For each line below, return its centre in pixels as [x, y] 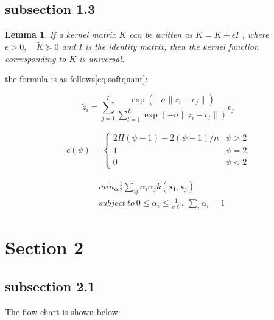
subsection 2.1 [50, 286]
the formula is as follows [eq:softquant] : [76, 79]
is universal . [102, 58]
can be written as [161, 34]
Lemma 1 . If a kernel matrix [61, 34]
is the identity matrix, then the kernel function [172, 47]
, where [255, 34]
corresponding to [36, 58]
